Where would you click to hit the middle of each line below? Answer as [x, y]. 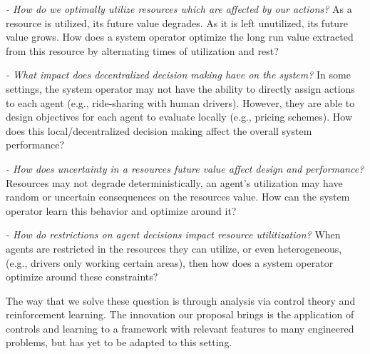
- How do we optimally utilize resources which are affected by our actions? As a [179, 9]
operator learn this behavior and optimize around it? [121, 210]
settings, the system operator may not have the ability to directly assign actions [180, 88]
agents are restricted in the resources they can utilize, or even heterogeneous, [174, 248]
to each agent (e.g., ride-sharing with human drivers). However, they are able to [180, 102]
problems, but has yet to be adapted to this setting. [119, 342]
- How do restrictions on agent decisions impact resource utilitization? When [173, 234]
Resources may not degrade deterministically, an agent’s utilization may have [174, 182]
